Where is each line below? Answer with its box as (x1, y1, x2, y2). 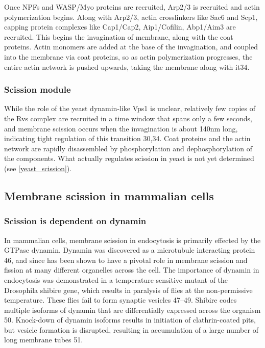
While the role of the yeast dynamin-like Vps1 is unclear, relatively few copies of (4, 103, 255, 114)
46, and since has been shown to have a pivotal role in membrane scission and (4, 254, 248, 265)
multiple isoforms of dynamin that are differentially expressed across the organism (4, 304, 261, 315)
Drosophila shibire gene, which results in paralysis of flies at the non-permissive (4, 284, 253, 295)
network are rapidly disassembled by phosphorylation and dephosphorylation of (4, 143, 252, 153)
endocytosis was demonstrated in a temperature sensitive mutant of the (4, 274, 228, 285)
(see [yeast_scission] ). (4, 163, 72, 173)
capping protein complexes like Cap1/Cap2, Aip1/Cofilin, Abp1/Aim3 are (4, 21, 236, 32)
